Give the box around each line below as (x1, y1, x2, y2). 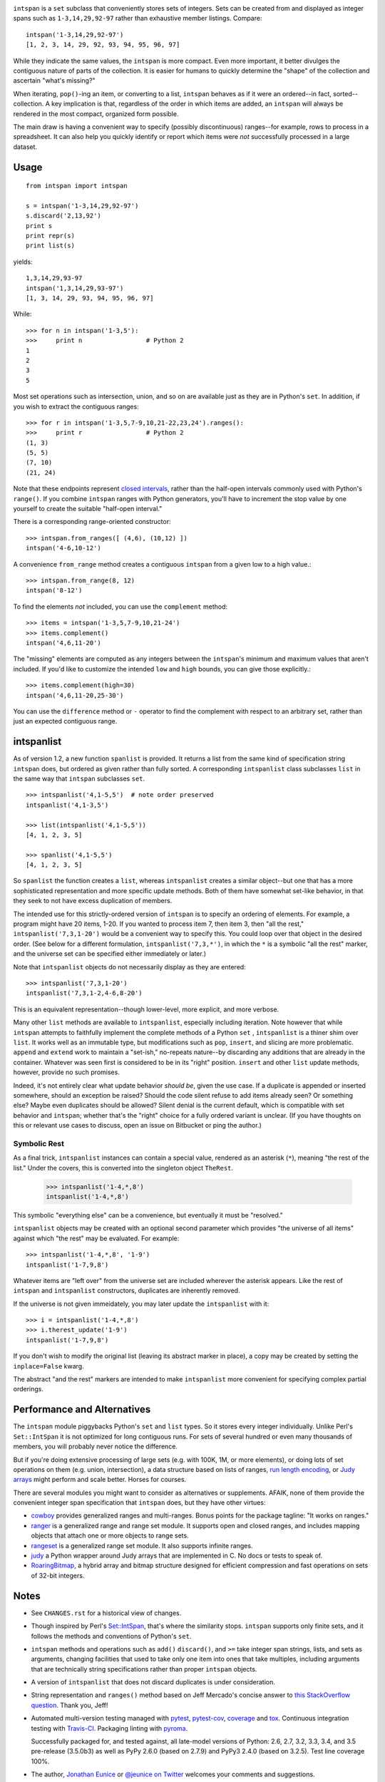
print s (26, 222, 53, 230)
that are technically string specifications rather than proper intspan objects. (31, 1664, 257, 1673)
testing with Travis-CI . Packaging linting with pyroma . (31, 1724, 188, 1732)
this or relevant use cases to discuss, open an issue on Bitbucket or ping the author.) (13, 1121, 262, 1130)
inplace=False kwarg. (13, 1361, 85, 1370)
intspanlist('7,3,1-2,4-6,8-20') (26, 989, 143, 997)
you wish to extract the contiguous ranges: (13, 402, 139, 411)
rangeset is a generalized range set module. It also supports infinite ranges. (31, 1541, 253, 1550)
